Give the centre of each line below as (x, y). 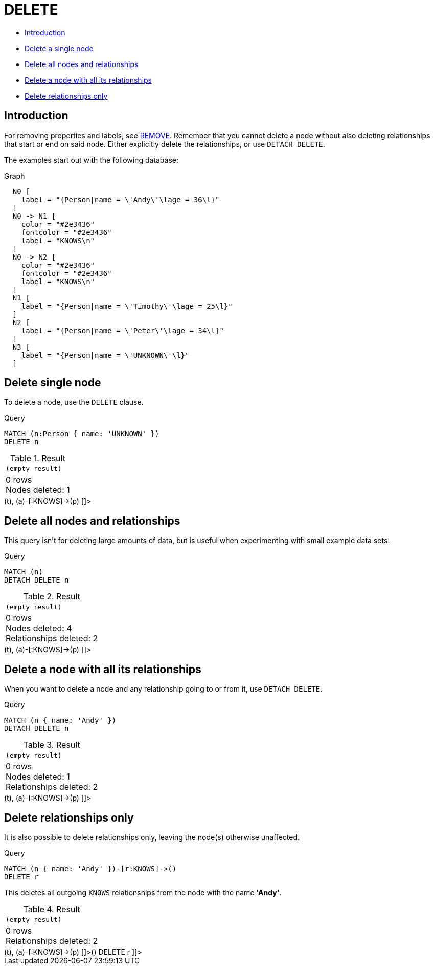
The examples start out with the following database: (92, 160)
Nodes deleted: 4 (39, 628)
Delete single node (53, 383)
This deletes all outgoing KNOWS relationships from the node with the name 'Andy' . (143, 892)
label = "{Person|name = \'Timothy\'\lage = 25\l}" (127, 306)
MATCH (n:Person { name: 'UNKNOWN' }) (82, 434)
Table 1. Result (38, 458)
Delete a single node (59, 48)
